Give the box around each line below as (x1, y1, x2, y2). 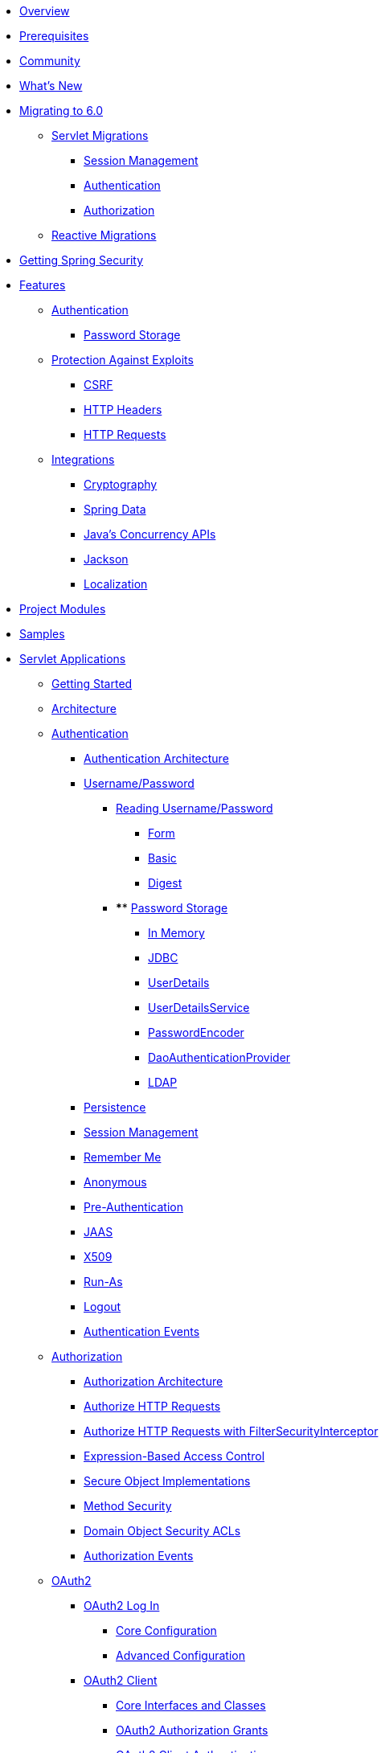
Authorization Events (84, 1549, 194, 1563)
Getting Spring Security (19, 253, 144, 267)
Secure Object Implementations (84, 1474, 251, 1488)
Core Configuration (116, 1624, 217, 1637)
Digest (148, 876, 182, 890)
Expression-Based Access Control (84, 1449, 265, 1463)
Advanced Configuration (116, 1649, 245, 1662)
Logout (84, 1300, 121, 1313)
